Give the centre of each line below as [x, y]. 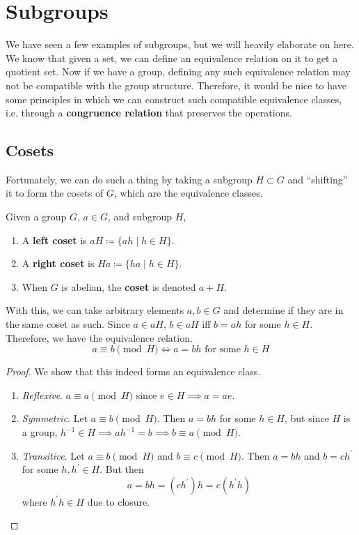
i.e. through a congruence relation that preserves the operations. [149, 113]
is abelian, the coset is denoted [129, 286]
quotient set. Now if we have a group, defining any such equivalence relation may [178, 71]
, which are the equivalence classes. [188, 193]
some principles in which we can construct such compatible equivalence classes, [174, 99]
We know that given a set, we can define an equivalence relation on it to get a [172, 58]
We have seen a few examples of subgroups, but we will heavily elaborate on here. [180, 44]
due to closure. [119, 501]
